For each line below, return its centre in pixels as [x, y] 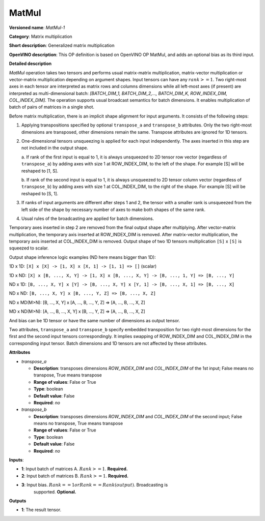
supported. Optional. [55, 491]
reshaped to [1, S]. [40, 171]
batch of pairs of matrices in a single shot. [52, 107]
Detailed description [30, 63]
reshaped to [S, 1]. [40, 193]
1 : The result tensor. [41, 510]
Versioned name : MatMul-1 [37, 28]
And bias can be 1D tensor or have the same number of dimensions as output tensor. [94, 320]
